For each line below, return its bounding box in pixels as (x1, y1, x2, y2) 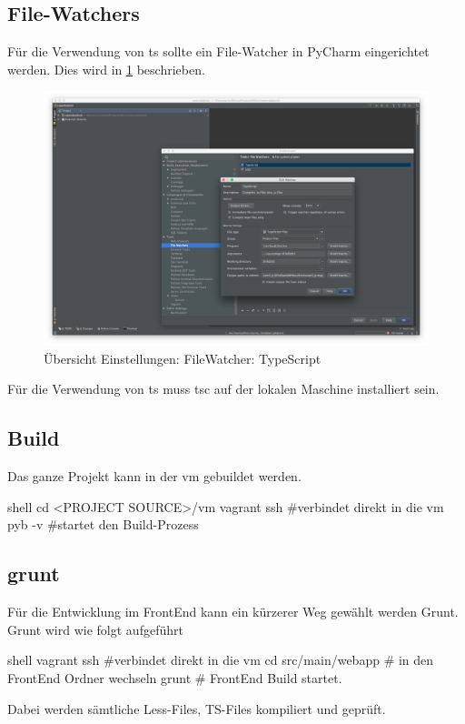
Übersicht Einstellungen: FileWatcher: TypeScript (44, 348, 322, 367)
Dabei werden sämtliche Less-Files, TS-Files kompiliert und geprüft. (7, 699, 386, 718)
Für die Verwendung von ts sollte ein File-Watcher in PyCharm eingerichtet (7, 42, 430, 61)
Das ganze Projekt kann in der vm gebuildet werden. (7, 467, 302, 486)
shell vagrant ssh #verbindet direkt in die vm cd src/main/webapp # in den (7, 650, 434, 669)
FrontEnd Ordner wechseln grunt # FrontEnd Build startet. (7, 669, 342, 688)
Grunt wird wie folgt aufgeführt (7, 619, 183, 639)
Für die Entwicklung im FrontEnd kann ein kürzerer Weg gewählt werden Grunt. (7, 602, 459, 621)
